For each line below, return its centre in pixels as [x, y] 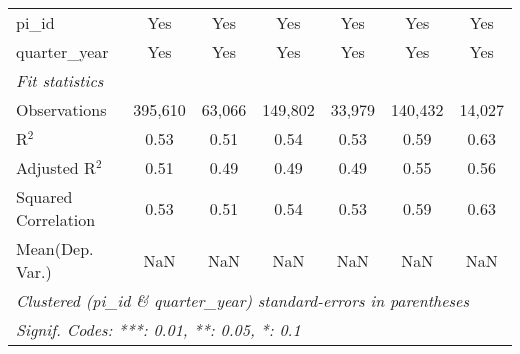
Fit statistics [60, 80]
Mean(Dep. [55, 248]
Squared [44, 196]
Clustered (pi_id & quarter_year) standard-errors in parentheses [243, 300]
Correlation [56, 219]
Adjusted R [56, 167]
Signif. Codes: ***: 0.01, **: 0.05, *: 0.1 [158, 329]
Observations [61, 109]
